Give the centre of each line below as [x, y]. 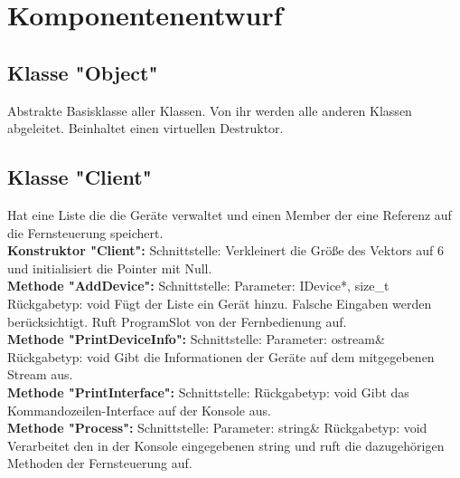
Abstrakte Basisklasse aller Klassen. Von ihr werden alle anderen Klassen [210, 110]
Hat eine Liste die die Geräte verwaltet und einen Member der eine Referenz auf [230, 214]
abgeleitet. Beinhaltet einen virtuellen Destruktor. [146, 128]
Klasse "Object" [83, 72]
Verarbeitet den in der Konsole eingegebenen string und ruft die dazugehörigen [226, 445]
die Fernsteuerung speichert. [85, 232]
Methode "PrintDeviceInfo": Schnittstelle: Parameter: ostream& [196, 339]
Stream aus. [40, 374]
